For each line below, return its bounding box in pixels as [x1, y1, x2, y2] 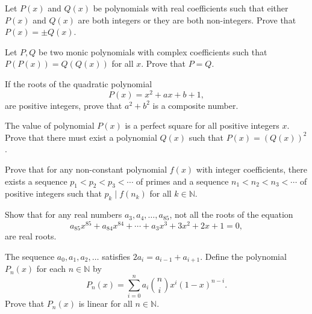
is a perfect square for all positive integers [125, 119, 279, 132]
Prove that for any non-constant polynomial [5, 163, 167, 176]
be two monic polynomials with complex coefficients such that [39, 45, 267, 58]
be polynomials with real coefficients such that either [93, 2, 289, 14]
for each [36, 262, 66, 275]
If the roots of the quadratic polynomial [5, 77, 152, 90]
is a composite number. [152, 99, 239, 111]
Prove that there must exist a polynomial [5, 131, 157, 143]
